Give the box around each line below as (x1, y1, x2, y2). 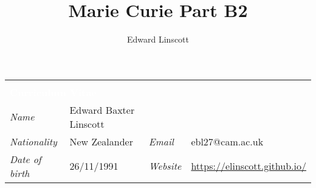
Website (148, 159, 182, 173)
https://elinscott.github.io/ (191, 159, 306, 173)
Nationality (10, 134, 57, 148)
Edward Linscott (126, 33, 190, 46)
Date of (10, 151, 41, 166)
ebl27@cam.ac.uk (191, 134, 264, 148)
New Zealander (69, 134, 133, 148)
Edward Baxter (69, 102, 135, 117)
